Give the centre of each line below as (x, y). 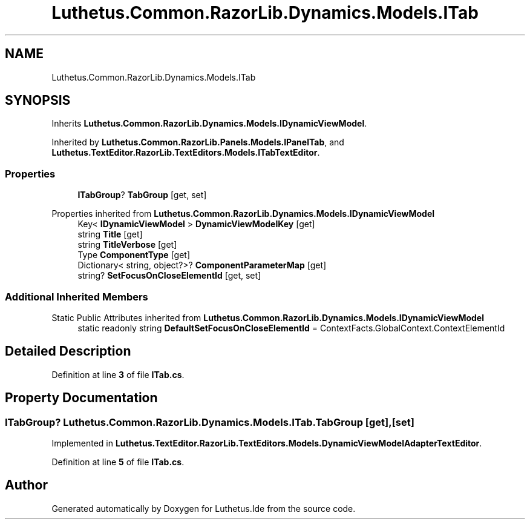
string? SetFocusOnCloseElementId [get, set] (169, 276)
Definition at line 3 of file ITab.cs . (118, 374)
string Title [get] (110, 234)
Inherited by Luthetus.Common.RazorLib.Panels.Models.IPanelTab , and (198, 142)
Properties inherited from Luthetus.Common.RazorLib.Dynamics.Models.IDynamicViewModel (243, 214)
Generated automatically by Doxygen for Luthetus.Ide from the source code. (204, 508)
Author (26, 485)
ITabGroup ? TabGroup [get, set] (142, 195)
